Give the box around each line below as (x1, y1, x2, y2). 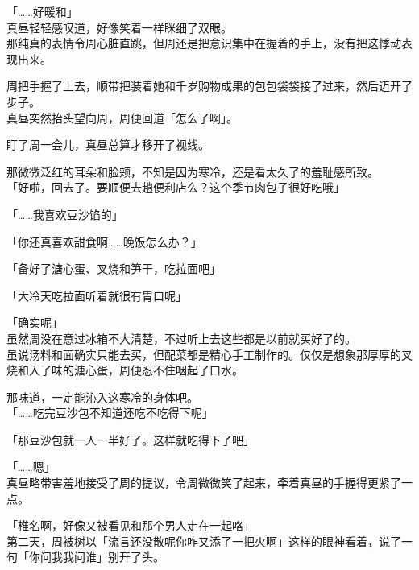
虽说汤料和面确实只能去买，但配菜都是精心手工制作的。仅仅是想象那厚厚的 (6, 345, 401, 362)
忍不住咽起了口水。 (141, 361, 243, 378)
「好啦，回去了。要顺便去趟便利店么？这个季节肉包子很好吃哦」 (6, 179, 345, 196)
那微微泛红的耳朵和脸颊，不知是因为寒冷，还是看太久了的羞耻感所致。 (6, 163, 379, 180)
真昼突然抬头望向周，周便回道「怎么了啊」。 (6, 109, 238, 126)
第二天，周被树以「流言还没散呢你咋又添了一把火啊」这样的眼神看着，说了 (6, 532, 401, 549)
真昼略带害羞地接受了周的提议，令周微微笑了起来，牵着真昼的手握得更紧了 (6, 474, 401, 491)
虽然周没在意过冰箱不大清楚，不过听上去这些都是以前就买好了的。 (6, 329, 356, 346)
